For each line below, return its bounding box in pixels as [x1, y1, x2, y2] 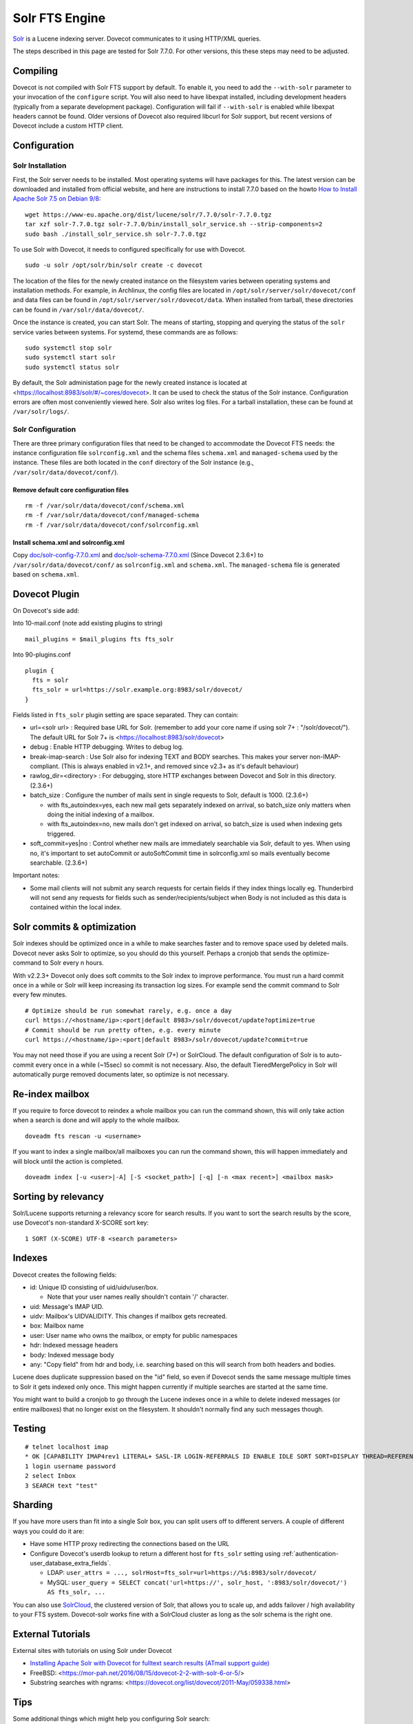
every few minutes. [12, 990, 67, 999]
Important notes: [12, 871, 60, 879]
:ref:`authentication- [282, 1549, 339, 1558]
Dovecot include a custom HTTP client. [12, 121, 124, 130]
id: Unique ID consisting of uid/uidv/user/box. [30, 1283, 158, 1291]
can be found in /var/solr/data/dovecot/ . [12, 305, 145, 314]
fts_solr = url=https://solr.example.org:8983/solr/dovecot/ [32, 686, 243, 694]
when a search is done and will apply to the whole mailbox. [12, 1116, 180, 1124]
